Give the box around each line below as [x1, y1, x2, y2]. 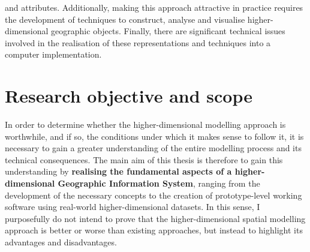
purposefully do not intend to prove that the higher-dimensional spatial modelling [5, 212, 306, 224]
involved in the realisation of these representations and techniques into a [5, 36, 271, 49]
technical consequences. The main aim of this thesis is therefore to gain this [5, 153, 283, 166]
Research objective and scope [5, 83, 252, 108]
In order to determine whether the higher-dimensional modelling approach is [5, 118, 286, 131]
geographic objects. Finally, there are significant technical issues [51, 25, 285, 37]
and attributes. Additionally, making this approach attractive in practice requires [5, 1, 303, 13]
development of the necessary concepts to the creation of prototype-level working [5, 188, 302, 201]
